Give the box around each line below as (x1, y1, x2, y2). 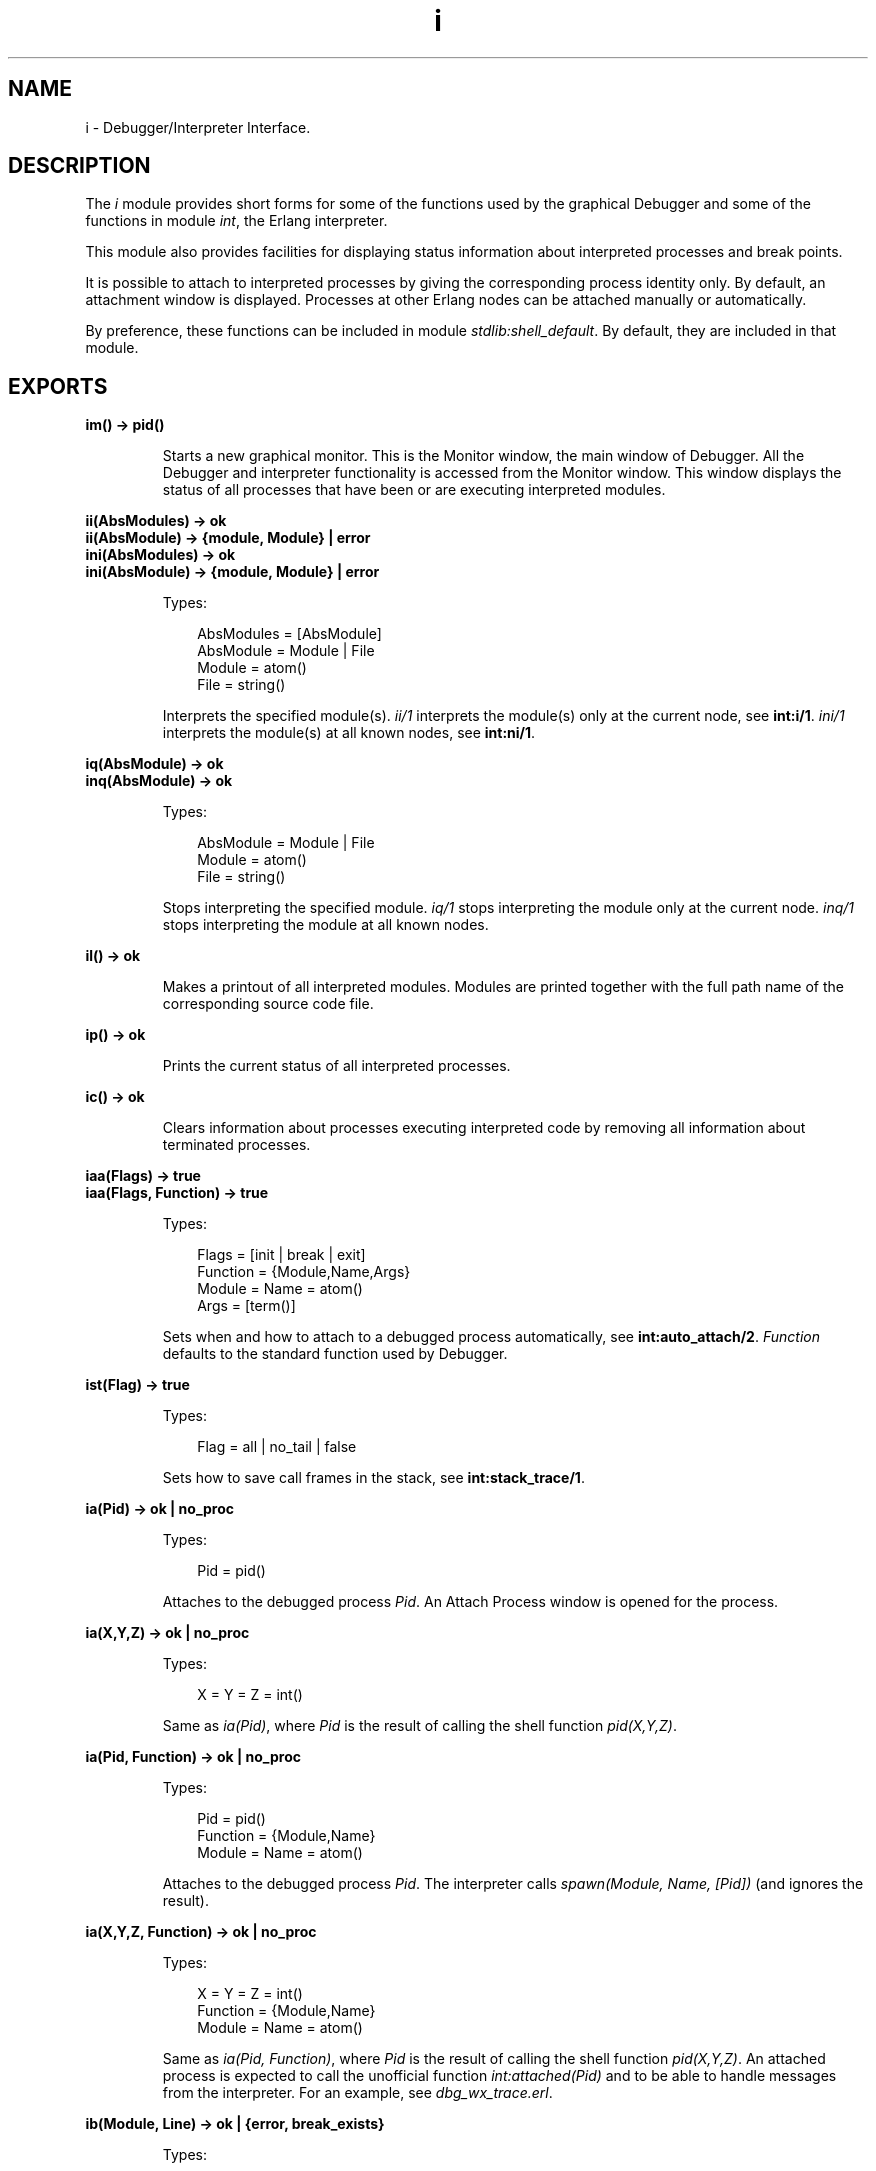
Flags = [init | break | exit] (197, 1246, 366, 1264)
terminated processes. (162, 1136, 311, 1154)
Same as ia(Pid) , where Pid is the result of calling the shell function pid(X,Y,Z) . (162, 1717, 677, 1735)
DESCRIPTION (8, 153, 151, 179)
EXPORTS (8, 373, 108, 399)
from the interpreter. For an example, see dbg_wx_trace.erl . (162, 2084, 553, 2102)
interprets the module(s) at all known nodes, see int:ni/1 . (162, 724, 536, 742)
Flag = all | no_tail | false (197, 1438, 357, 1456)
